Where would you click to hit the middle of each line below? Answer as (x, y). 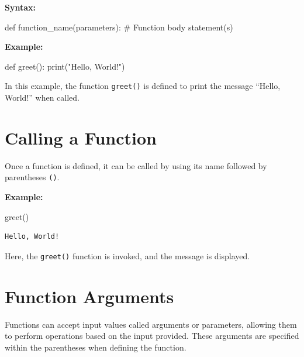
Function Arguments (89, 296)
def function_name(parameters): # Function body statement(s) (119, 27)
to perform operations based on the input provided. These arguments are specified (152, 336)
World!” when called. (42, 97)
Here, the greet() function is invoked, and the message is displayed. (127, 255)
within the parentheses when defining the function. (96, 347)
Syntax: (20, 7)
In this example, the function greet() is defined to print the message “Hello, (143, 86)
